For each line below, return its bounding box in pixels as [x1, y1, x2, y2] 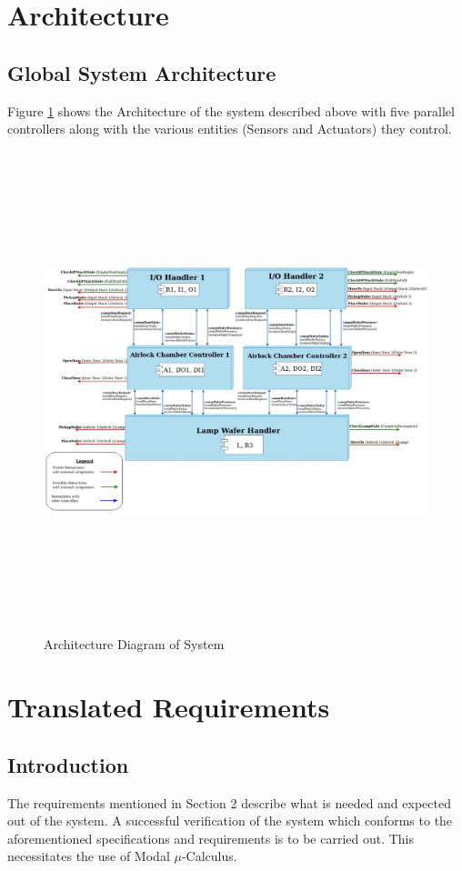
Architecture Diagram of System [44, 635, 225, 654]
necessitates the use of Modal [7, 846, 170, 866]
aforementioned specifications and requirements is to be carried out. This [7, 828, 415, 847]
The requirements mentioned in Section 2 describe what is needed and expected [7, 793, 451, 812]
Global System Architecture [7, 58, 276, 86]
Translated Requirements [7, 688, 330, 726]
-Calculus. [181, 846, 237, 866]
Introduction [7, 750, 129, 778]
